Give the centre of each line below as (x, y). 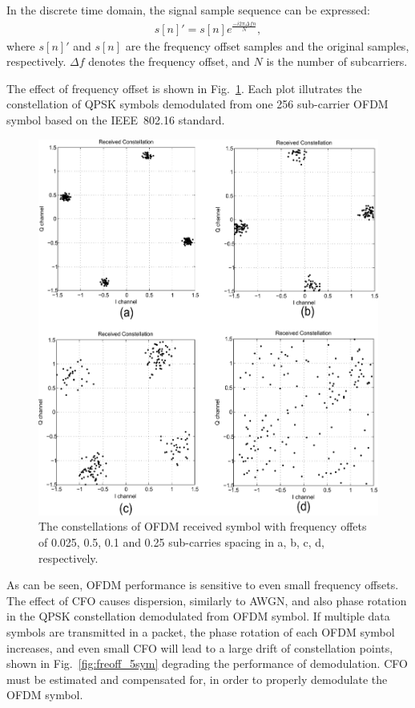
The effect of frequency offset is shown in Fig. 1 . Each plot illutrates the (184, 88)
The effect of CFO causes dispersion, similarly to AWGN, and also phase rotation (207, 600)
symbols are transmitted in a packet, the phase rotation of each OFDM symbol (201, 632)
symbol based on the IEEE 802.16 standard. (116, 119)
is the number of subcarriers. (337, 61)
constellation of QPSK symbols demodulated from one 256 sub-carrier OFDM (197, 104)
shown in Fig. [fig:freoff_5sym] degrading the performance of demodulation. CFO (207, 663)
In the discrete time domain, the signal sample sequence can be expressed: (188, 10)
